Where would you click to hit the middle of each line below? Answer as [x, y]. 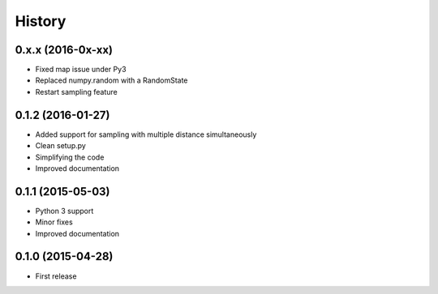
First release [56, 276]
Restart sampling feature [76, 92]
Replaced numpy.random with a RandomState [112, 80]
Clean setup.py [61, 146]
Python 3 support [64, 211]
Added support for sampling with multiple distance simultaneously [146, 134]
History [41, 21]
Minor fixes [54, 222]
